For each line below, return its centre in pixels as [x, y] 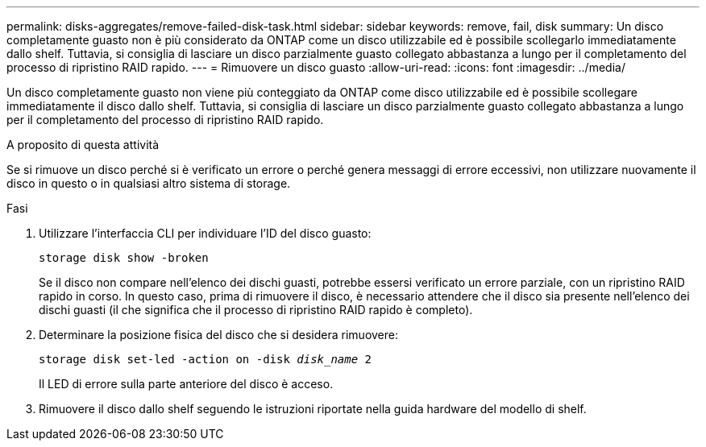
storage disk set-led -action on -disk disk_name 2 [206, 359]
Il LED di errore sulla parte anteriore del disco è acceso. [186, 384]
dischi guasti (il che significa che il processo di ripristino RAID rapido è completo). [256, 310]
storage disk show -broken [124, 258]
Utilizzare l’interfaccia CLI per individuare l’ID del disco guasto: [205, 233]
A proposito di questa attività [83, 145]
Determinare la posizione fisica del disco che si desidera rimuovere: [219, 335]
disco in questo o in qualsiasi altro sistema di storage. [149, 183]
